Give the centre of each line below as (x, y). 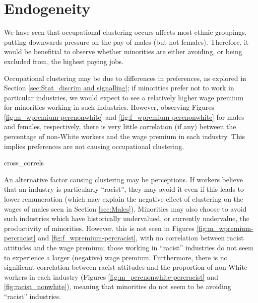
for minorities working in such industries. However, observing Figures (109, 107)
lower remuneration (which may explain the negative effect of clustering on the (124, 199)
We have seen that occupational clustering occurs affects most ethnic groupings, (125, 32)
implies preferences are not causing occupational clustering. (94, 146)
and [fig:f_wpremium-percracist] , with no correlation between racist (141, 238)
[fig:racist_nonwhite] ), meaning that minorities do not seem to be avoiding (118, 286)
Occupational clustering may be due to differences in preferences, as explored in (125, 78)
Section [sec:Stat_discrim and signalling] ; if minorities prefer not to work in (119, 88)
